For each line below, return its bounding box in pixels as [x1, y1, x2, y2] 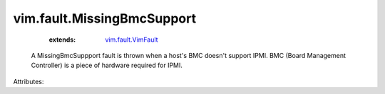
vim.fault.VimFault [105, 35, 158, 44]
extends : [48, 35, 76, 44]
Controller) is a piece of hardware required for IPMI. [31, 61, 183, 70]
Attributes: [13, 77, 44, 86]
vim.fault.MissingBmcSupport [13, 11, 196, 26]
